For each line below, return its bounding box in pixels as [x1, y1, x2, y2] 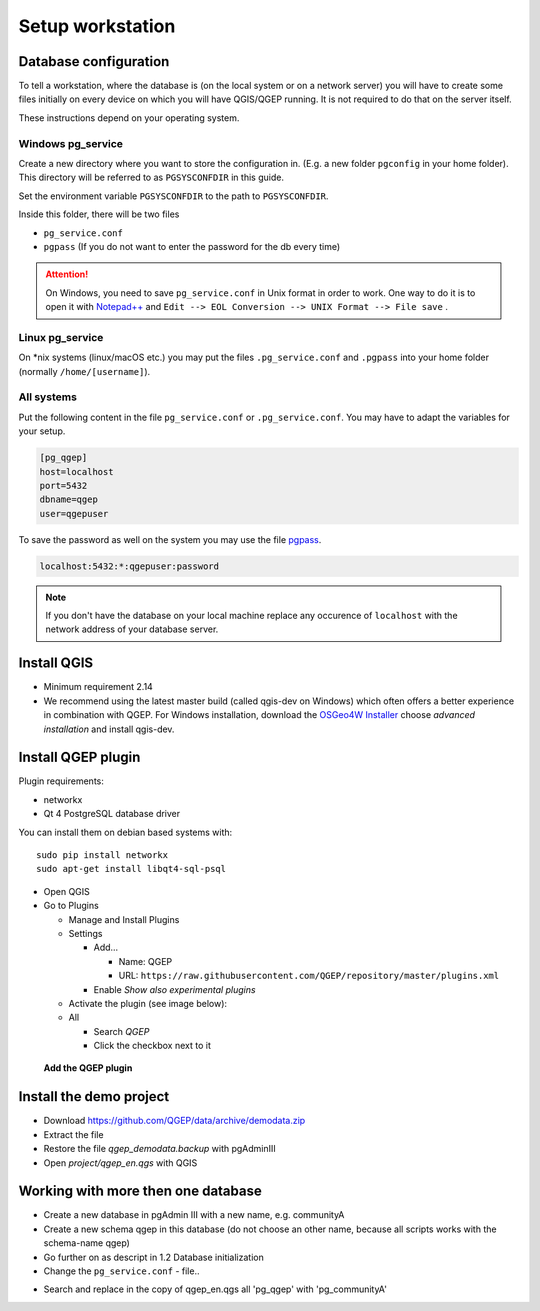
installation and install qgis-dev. [43, 723, 175, 735]
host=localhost [39, 466, 114, 477]
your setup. [18, 425, 66, 437]
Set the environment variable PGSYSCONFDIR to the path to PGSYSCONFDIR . [18, 190, 329, 202]
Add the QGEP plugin [43, 1062, 133, 1074]
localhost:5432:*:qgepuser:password [39, 560, 220, 572]
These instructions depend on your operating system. [18, 111, 240, 124]
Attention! [45, 268, 89, 280]
